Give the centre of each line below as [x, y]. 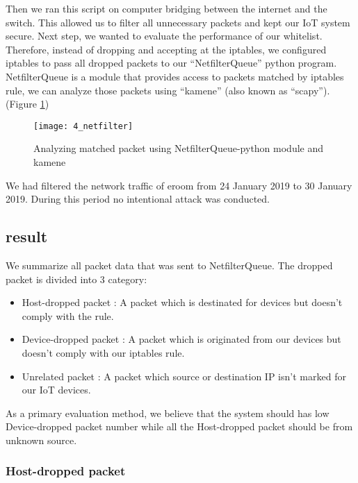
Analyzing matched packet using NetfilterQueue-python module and [179, 148]
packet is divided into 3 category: [76, 279]
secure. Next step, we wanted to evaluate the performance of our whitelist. [164, 36]
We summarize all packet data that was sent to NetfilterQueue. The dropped [169, 265]
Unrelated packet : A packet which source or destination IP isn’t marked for [184, 376]
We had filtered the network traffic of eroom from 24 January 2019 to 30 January [179, 185]
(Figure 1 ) [27, 104]
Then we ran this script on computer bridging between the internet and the [166, 8]
